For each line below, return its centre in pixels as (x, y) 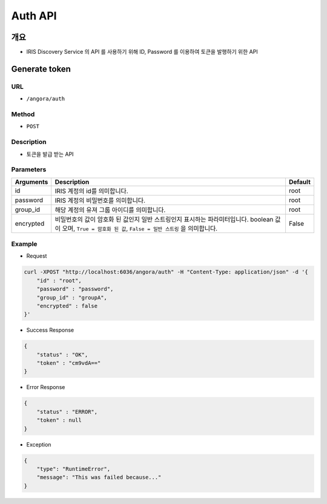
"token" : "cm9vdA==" (69, 363)
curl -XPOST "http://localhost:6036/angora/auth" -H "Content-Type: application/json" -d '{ (166, 272)
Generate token (41, 69)
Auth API (34, 16)
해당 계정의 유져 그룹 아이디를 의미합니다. (110, 210)
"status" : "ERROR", (67, 412)
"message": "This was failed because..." (99, 477)
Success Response (50, 330)
